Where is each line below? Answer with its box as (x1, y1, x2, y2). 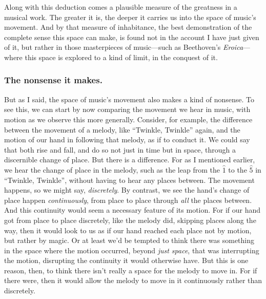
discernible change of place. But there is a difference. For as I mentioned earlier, (4, 154, 255, 165)
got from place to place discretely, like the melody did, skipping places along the (4, 214, 256, 225)
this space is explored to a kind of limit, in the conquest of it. (25, 51, 218, 62)
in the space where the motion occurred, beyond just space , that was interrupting (4, 245, 259, 255)
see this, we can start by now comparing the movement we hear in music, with (4, 104, 251, 115)
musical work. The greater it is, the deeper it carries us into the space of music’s (4, 11, 256, 22)
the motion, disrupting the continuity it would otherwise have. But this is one (4, 255, 249, 266)
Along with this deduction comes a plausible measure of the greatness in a (4, 2, 237, 12)
